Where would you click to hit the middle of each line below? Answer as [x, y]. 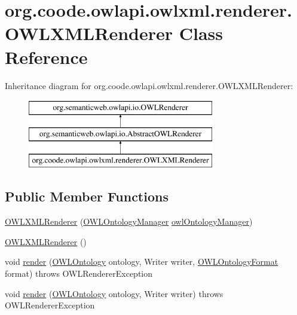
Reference [46, 56]
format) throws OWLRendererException [79, 273]
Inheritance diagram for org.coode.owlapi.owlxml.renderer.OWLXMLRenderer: [149, 85]
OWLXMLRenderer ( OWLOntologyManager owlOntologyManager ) [129, 221]
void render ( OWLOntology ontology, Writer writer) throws [114, 293]
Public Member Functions [87, 196]
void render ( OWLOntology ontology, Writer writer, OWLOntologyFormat [142, 262]
